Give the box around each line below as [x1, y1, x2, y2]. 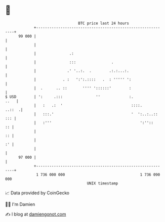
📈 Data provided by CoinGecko [5, 190, 70, 196]
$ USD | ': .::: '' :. [5, 94, 134, 99]
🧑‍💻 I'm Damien [5, 201, 36, 207]
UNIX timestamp [86, 180, 119, 186]
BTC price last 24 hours [78, 21, 129, 26]
